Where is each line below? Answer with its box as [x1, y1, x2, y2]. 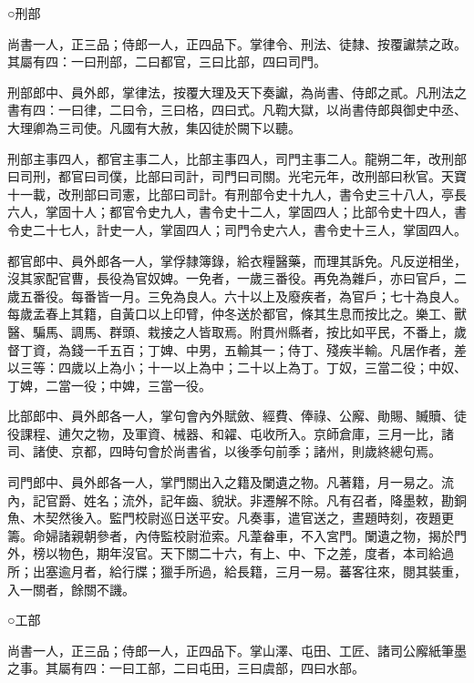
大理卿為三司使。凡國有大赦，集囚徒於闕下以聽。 [7, 117, 301, 137]
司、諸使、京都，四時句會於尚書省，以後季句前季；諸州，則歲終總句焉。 [7, 442, 441, 461]
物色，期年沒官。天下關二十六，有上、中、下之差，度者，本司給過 [57, 544, 454, 563]
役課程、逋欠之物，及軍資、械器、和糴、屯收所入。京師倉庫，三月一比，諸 [7, 423, 454, 443]
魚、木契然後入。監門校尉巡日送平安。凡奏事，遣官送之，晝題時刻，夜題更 [7, 508, 454, 527]
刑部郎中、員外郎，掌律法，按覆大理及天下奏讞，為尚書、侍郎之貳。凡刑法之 [7, 82, 467, 101]
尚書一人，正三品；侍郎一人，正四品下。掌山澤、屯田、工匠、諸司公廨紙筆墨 [7, 640, 467, 659]
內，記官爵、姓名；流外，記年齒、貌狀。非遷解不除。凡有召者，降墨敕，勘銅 [7, 490, 467, 509]
